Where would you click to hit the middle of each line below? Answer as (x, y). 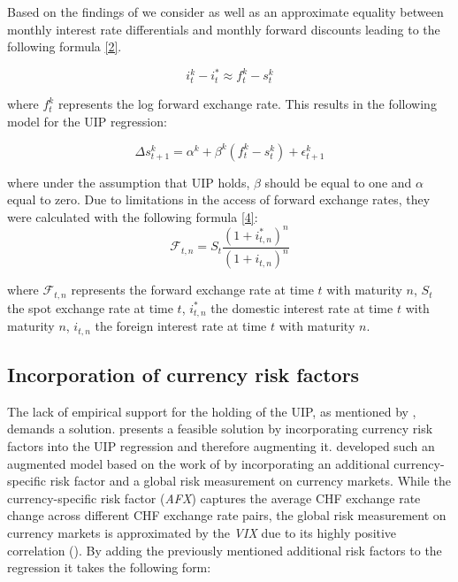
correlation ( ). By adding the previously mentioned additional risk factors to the (225, 550)
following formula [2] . (65, 46)
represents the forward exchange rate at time (192, 290)
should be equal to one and (338, 182)
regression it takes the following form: (109, 567)
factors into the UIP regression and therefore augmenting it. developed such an (221, 446)
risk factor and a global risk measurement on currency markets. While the (250, 481)
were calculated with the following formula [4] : (133, 216)
